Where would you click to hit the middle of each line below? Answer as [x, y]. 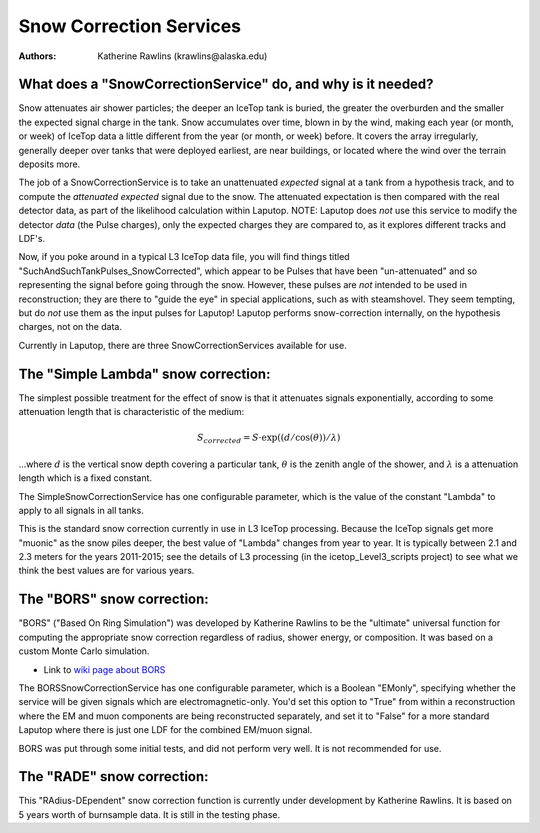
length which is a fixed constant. [85, 478]
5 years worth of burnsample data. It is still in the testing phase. [149, 814]
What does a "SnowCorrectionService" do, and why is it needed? [226, 84]
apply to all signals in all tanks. [81, 510]
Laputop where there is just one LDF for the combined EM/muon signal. [165, 730]
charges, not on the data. [70, 327]
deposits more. [49, 164]
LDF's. [31, 238]
